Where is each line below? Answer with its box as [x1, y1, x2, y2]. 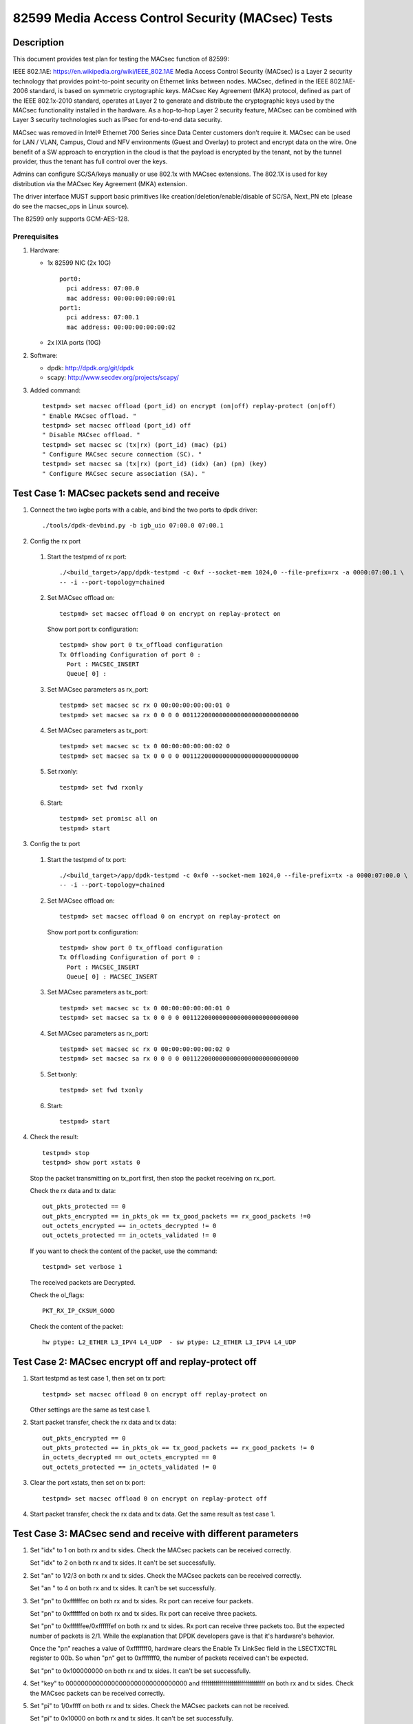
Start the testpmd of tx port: [47, 855, 127, 863]
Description [12, 37, 65, 48]
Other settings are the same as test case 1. [30, 1405, 151, 1414]
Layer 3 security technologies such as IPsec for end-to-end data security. [12, 116, 223, 124]
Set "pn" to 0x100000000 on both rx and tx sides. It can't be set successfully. [30, 1666, 251, 1675]
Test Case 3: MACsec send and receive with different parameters [12, 1527, 299, 1539]
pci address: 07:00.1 [66, 314, 140, 321]
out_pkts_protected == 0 [42, 1203, 126, 1210]
